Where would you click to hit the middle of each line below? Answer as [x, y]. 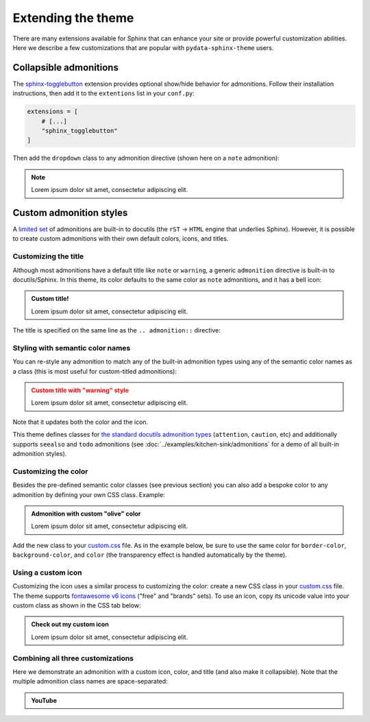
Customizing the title [48, 256]
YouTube [44, 700]
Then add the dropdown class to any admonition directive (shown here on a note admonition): [146, 158]
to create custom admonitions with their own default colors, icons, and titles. [121, 239]
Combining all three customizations [73, 658]
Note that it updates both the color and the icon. [81, 422]
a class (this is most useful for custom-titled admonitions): [95, 371]
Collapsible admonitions [66, 68]
